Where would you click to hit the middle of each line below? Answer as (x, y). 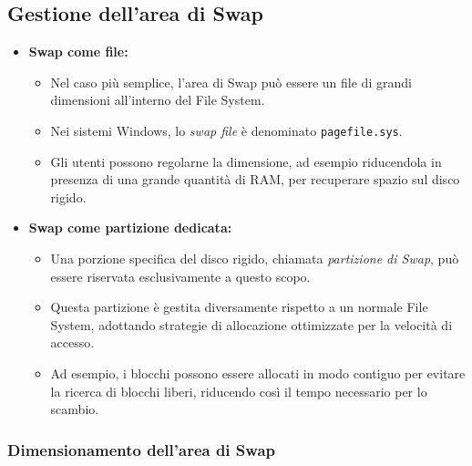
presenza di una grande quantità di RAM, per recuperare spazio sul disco (255, 179)
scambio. (75, 409)
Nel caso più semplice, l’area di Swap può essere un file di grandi (231, 82)
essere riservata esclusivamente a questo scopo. (180, 276)
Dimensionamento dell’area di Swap (141, 449)
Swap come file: (78, 52)
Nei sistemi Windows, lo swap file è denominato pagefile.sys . (226, 130)
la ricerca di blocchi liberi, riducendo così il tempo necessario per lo (239, 391)
